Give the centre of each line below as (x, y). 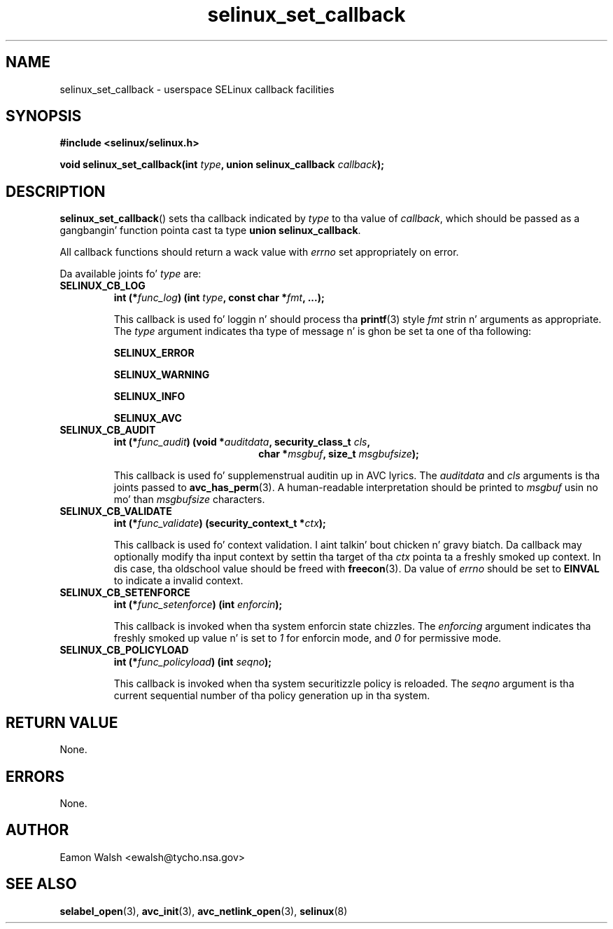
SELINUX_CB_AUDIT (108, 430)
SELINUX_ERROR (154, 353)
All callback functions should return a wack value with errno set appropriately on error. (259, 252)
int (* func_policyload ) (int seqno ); (193, 662)
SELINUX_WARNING (162, 375)
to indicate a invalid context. (178, 581)
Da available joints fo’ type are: (131, 274)
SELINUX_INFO (149, 397)
